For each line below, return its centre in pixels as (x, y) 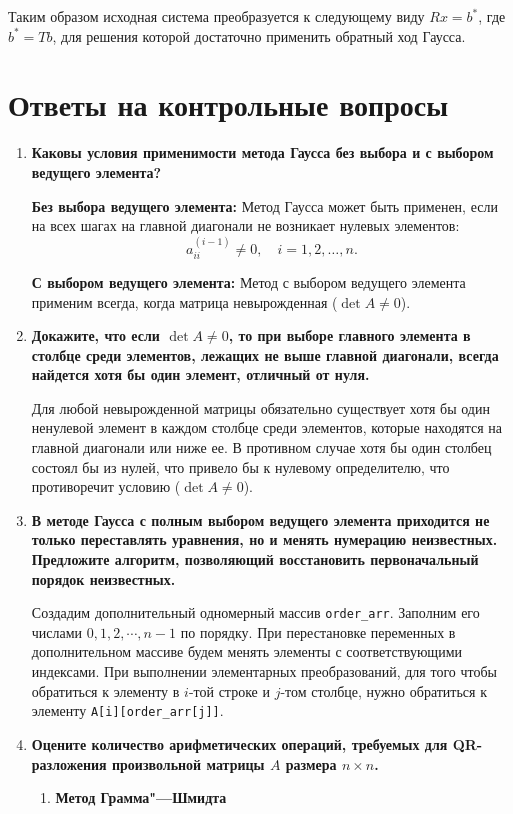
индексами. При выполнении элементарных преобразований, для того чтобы (264, 671)
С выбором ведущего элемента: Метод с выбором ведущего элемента (248, 281)
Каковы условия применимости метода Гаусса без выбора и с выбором (262, 152)
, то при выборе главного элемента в (349, 335)
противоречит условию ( (106, 486)
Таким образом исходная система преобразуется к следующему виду (216, 16)
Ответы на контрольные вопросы (228, 104)
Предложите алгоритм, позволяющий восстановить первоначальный (255, 559)
